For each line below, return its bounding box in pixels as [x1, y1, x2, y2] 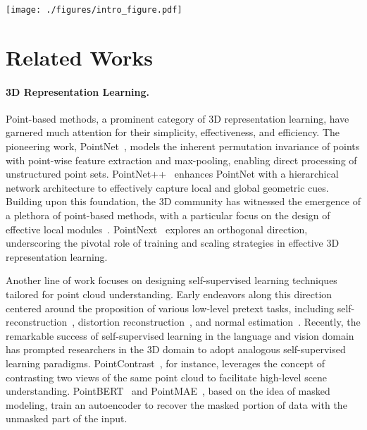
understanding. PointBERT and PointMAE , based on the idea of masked [6, 383, 330, 398]
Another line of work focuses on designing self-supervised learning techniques [6, 273, 337, 288]
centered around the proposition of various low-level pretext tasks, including [6, 300, 335, 315]
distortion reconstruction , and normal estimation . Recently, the [77, 314, 361, 329]
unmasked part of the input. [6, 411, 127, 426]
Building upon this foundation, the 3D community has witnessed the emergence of [6, 194, 361, 209]
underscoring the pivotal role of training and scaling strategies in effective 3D [6, 235, 340, 250]
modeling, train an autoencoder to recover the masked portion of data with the [6, 397, 347, 412]
